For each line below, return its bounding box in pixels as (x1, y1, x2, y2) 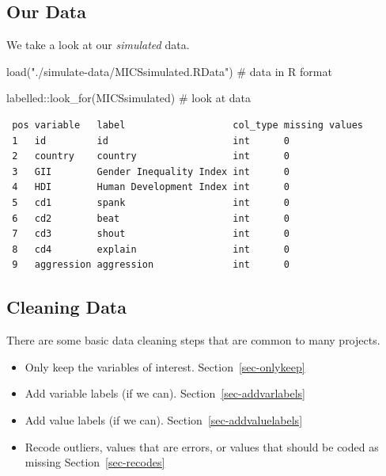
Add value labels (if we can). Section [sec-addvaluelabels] (25, 411, 303, 428)
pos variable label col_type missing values (12, 119, 364, 131)
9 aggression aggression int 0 (12, 259, 289, 271)
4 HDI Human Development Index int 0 (12, 181, 289, 193)
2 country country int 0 (12, 150, 289, 162)
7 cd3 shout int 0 (12, 228, 289, 240)
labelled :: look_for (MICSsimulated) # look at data (6, 89, 251, 106)
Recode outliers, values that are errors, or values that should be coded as (25, 438, 379, 455)
